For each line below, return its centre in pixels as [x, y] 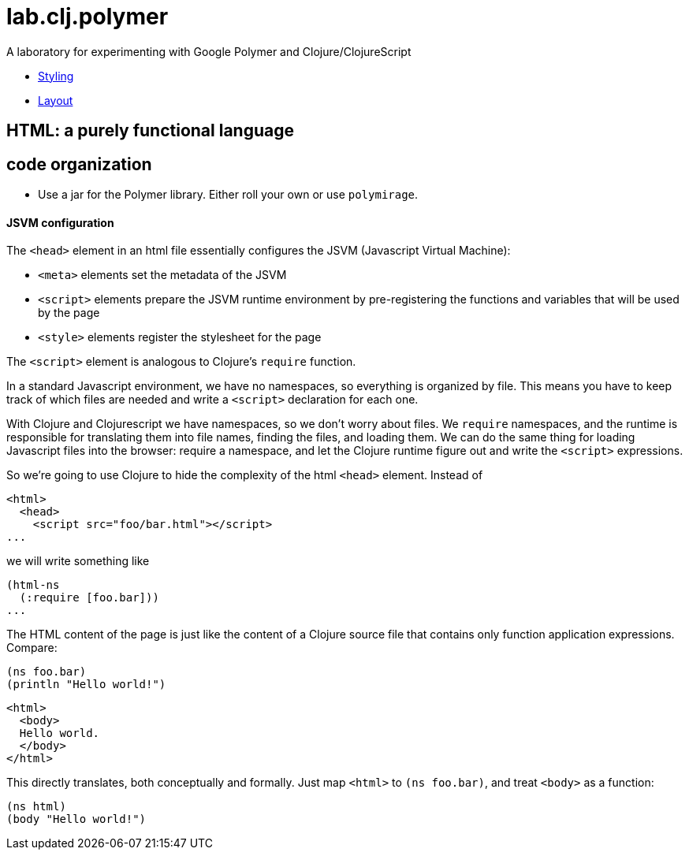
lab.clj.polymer [88, 17]
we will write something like [78, 561]
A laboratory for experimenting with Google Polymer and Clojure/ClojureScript [209, 51]
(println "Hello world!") [86, 685]
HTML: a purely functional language [150, 131]
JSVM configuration [60, 222]
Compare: [32, 648]
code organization [79, 164]
